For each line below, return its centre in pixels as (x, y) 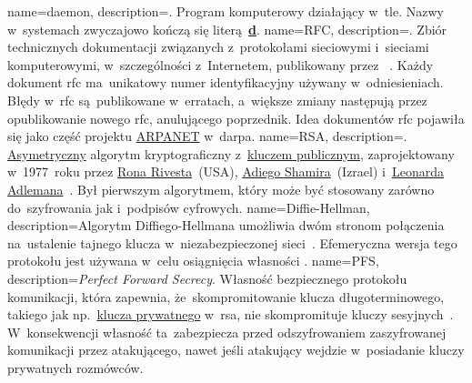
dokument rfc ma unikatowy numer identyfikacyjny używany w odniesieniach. (226, 82)
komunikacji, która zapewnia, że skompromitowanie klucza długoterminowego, (226, 296)
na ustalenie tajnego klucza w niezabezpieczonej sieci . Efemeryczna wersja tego (232, 242)
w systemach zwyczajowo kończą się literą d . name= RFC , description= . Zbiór (227, 29)
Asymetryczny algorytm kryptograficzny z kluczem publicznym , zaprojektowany (231, 153)
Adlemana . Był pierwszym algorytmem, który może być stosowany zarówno (221, 189)
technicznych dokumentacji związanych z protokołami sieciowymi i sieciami (218, 47)
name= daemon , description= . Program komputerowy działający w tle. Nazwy (226, 11)
